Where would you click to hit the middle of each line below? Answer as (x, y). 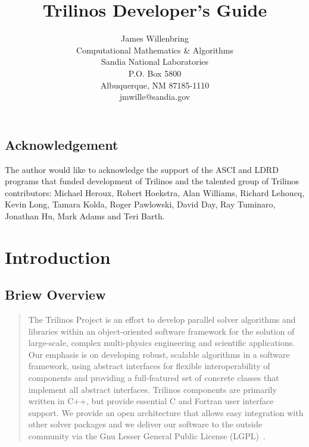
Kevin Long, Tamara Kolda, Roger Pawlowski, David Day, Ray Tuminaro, (140, 204)
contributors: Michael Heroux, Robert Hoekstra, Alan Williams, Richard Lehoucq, (155, 192)
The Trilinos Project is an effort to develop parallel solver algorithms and (162, 319)
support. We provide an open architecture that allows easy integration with (166, 412)
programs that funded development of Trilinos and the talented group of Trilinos (152, 181)
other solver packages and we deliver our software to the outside (145, 424)
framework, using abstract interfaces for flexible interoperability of (149, 366)
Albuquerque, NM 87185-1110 (155, 85)
